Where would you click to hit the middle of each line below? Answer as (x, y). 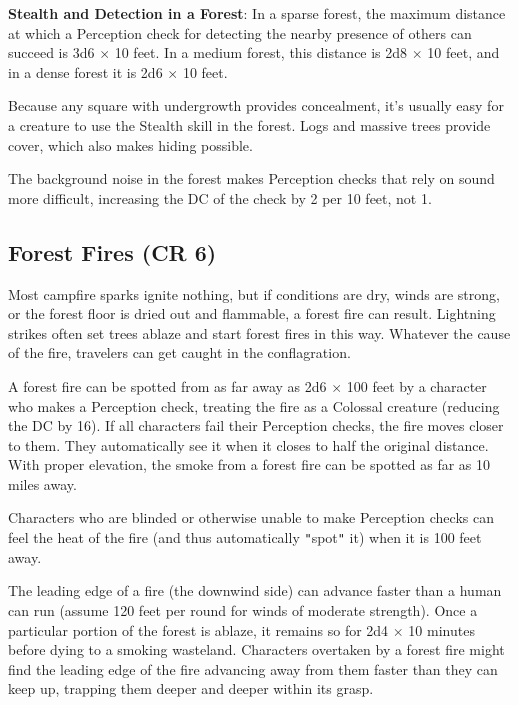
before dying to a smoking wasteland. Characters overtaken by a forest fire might (256, 649)
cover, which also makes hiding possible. (130, 144)
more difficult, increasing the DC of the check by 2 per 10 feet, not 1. (220, 197)
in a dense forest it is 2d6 (85, 71)
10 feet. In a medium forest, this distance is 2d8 (261, 52)
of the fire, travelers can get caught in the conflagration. (179, 352)
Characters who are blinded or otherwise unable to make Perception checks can (251, 517)
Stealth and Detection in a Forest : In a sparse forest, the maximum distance (257, 13)
